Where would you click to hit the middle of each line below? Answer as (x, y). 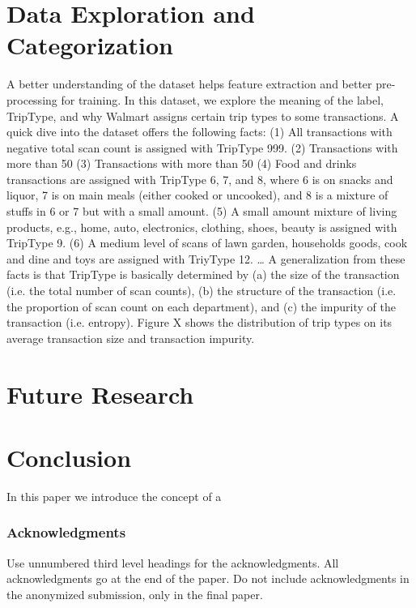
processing (32, 99)
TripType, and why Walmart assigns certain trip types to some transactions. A (203, 116)
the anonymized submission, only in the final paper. (135, 594)
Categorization (90, 45)
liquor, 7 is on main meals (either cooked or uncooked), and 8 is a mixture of (197, 195)
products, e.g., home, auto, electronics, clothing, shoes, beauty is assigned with (202, 227)
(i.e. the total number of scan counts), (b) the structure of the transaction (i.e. (202, 291)
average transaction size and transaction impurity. (131, 338)
